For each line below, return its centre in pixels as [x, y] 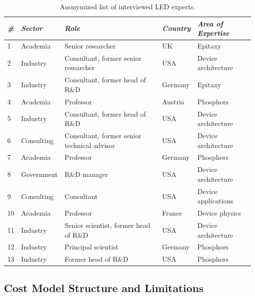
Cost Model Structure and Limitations [104, 287]
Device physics [219, 213]
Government [39, 174]
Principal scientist [91, 247]
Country [176, 28]
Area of [210, 23]
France [172, 213]
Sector [32, 28]
